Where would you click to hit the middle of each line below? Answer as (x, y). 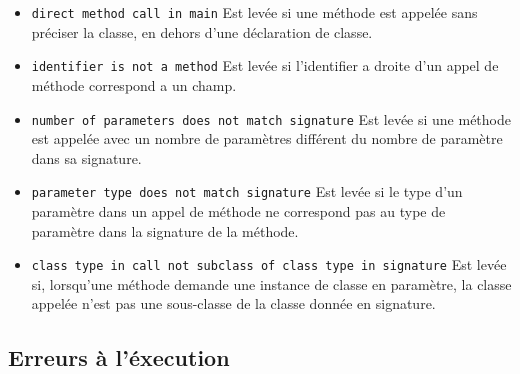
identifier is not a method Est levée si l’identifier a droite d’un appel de (265, 65)
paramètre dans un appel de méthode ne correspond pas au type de (238, 211)
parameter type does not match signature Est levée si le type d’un (247, 191)
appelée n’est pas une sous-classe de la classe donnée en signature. (233, 303)
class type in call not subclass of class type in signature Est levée (269, 264)
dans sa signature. (86, 157)
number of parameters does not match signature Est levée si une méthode (271, 118)
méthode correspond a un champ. (134, 84)
